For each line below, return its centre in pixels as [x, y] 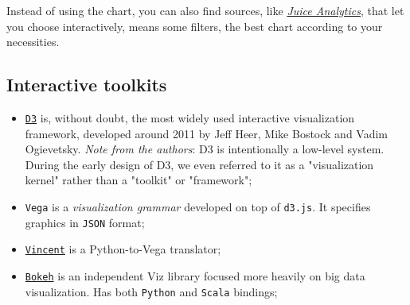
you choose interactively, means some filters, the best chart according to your [195, 26]
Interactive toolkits [87, 85]
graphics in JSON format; [85, 222]
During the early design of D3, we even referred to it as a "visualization [199, 164]
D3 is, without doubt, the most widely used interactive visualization [190, 117]
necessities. [33, 42]
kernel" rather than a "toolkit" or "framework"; [139, 180]
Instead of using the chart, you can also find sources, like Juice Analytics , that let [205, 10]
